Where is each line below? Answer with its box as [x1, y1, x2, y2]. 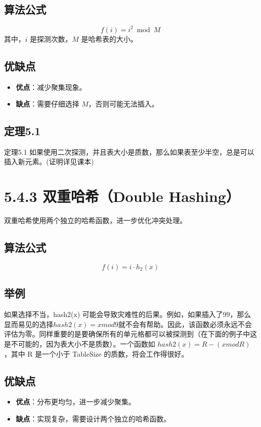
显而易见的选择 [4, 318, 53, 329]
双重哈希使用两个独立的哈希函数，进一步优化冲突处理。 [4, 215, 187, 226]
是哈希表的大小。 [81, 33, 138, 44]
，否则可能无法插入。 [88, 98, 159, 109]
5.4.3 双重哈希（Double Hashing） [4, 186, 240, 206]
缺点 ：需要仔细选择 [16, 98, 79, 109]
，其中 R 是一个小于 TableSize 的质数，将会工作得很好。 [4, 348, 188, 359]
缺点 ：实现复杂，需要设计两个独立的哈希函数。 [16, 413, 171, 423]
